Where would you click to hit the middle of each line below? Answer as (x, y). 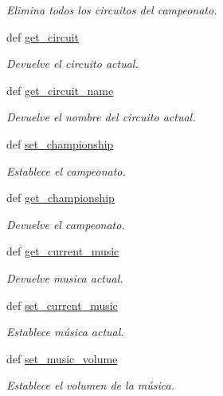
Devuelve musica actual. (65, 277)
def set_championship (60, 143)
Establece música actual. (65, 332)
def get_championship (61, 198)
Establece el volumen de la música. (90, 385)
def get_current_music (63, 251)
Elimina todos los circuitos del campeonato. (112, 10)
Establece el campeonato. (66, 170)
